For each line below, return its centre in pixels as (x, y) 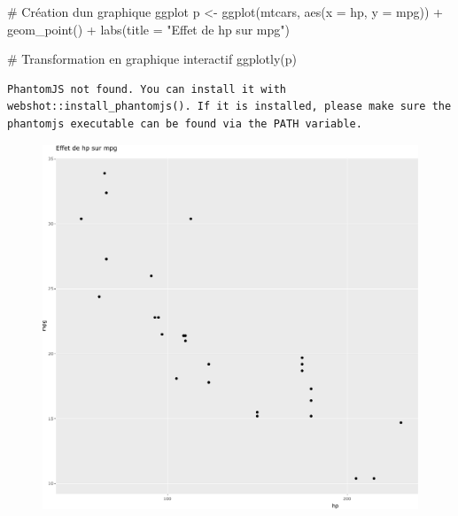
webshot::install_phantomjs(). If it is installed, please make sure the (229, 107)
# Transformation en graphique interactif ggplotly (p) (152, 59)
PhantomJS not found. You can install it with (147, 89)
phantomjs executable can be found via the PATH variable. (185, 123)
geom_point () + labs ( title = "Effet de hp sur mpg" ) (148, 29)
